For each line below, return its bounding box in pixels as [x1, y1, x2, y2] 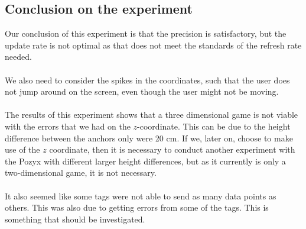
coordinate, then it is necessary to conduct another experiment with [49, 143, 295, 156]
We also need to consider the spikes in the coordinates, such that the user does [5, 73, 290, 86]
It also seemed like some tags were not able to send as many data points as [5, 189, 276, 202]
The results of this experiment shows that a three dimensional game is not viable [5, 108, 298, 121]
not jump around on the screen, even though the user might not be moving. [5, 85, 279, 98]
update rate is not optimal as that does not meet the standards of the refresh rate [5, 38, 302, 51]
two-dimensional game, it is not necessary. [5, 166, 157, 179]
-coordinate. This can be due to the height [137, 120, 291, 132]
